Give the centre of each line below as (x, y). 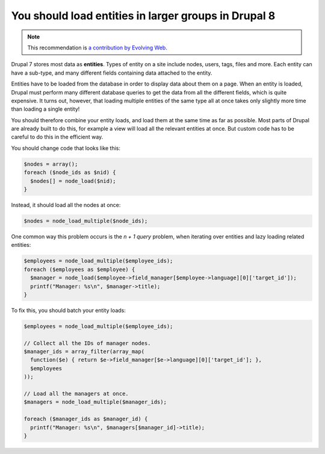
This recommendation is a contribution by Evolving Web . (97, 48)
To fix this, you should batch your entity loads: (69, 310)
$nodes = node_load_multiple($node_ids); (86, 221)
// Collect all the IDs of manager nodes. (87, 343)
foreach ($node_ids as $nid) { (70, 173)
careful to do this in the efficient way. (57, 137)
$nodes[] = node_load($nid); (73, 181)
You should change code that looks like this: (66, 148)
